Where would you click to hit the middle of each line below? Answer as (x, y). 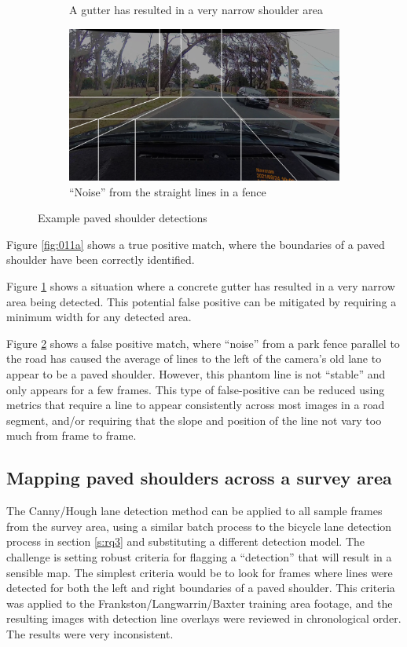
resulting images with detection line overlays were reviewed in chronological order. (204, 618)
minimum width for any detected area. (99, 317)
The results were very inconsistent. (90, 633)
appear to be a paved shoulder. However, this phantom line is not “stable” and (196, 374)
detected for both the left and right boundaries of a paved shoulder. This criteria (201, 588)
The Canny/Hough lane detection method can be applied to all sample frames (194, 511)
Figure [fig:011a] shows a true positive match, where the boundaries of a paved (196, 244)
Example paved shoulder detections (123, 218)
